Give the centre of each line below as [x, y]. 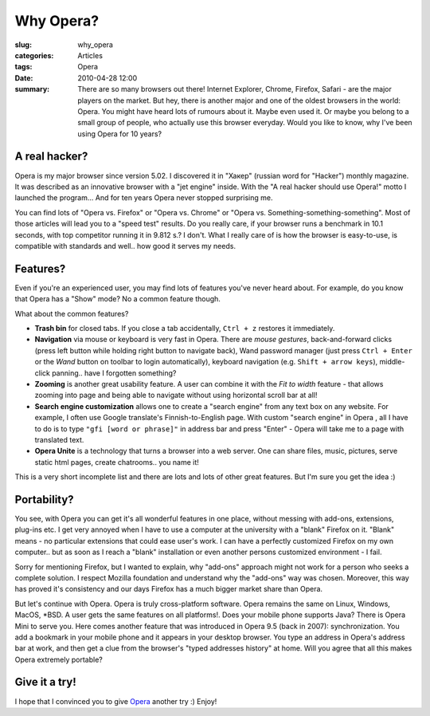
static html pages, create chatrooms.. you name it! [117, 462]
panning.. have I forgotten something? [114, 373]
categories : [34, 55]
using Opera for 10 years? [120, 134]
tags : [23, 67]
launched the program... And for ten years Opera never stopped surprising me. [144, 198]
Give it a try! [45, 682]
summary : [32, 89]
